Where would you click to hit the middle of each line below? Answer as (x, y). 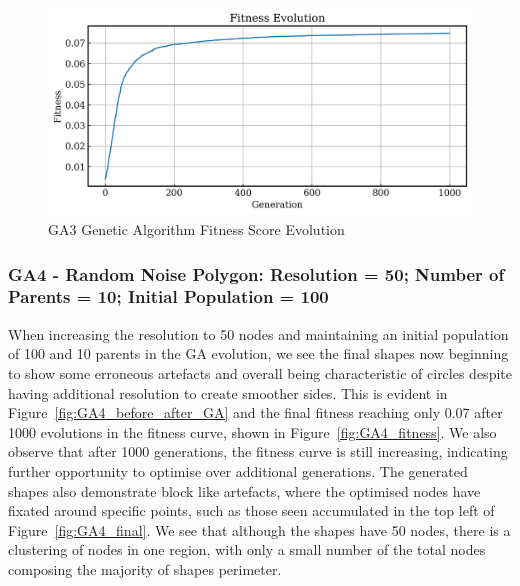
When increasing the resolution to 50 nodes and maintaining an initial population (258, 333)
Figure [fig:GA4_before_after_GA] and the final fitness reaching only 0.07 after (255, 412)
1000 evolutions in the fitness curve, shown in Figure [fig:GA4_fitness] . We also (252, 431)
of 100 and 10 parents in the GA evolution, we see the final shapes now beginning (258, 353)
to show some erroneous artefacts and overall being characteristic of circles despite (260, 372)
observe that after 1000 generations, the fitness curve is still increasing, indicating (258, 451)
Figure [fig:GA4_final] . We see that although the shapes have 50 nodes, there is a (259, 529)
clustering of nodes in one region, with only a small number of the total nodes (247, 549)
